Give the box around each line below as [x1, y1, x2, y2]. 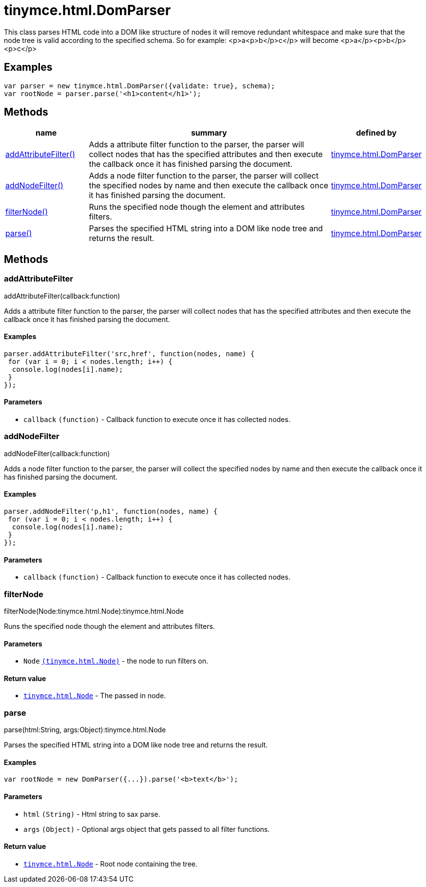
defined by [356, 128, 397, 138]
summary [191, 128, 227, 138]
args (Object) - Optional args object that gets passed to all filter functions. [23, 825, 270, 833]
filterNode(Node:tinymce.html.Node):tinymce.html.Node [4, 607, 184, 616]
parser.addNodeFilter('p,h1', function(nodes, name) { [4, 507, 218, 516]
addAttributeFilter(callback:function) [4, 291, 120, 300]
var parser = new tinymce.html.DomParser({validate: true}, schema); [4, 81, 275, 90]
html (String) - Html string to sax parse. [23, 809, 160, 818]
